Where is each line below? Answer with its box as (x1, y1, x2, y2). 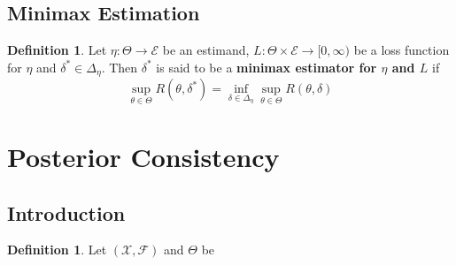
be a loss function (353, 41, 450, 59)
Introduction (7, 199, 126, 226)
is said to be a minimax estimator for (156, 57, 377, 76)
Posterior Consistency (7, 139, 280, 175)
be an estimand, (162, 41, 250, 59)
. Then (101, 57, 138, 76)
